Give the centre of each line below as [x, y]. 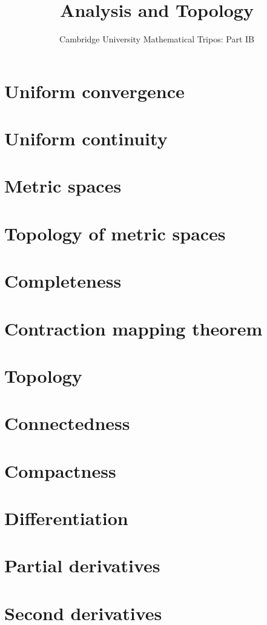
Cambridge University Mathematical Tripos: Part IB [157, 39]
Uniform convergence [94, 91]
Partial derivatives [82, 565]
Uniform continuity [86, 138]
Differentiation [66, 518]
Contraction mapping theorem [133, 328]
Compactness [60, 470]
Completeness [63, 281]
